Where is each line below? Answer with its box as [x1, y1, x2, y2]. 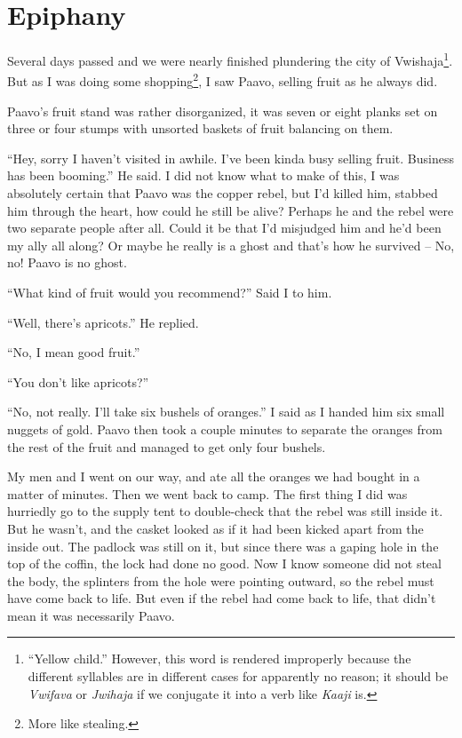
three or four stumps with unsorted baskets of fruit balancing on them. [7, 119, 394, 138]
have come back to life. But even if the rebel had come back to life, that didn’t [7, 589, 436, 607]
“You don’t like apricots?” [7, 372, 149, 391]
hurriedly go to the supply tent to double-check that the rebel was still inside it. [7, 502, 443, 520]
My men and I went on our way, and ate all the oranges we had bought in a [7, 467, 420, 486]
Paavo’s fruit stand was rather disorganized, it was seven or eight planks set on [7, 101, 438, 120]
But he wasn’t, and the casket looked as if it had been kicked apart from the [7, 519, 424, 537]
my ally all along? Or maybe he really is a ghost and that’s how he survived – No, [7, 235, 455, 254]
